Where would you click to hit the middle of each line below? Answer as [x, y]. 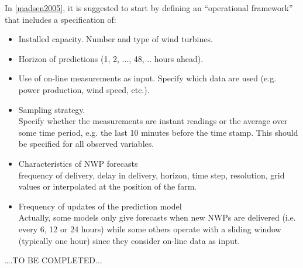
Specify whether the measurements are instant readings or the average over [153, 121]
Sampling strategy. [52, 109]
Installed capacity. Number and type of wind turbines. [116, 39]
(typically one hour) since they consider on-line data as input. [129, 240]
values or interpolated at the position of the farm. [108, 186]
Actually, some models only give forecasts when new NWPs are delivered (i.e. [157, 217]
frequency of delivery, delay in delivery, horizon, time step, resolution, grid [151, 175]
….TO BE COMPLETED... [54, 260]
